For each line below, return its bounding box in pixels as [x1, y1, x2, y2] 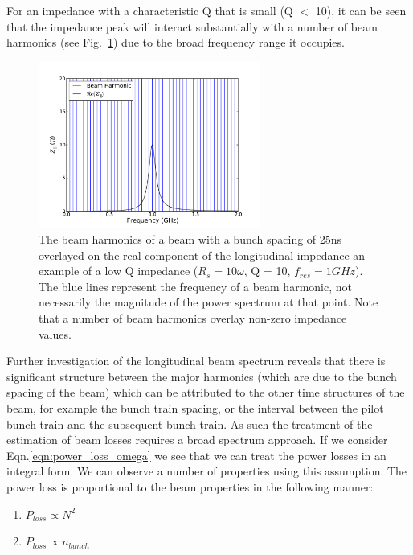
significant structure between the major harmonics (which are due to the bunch [6, 368, 397, 384]
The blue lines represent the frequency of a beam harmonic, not [39, 277, 352, 294]
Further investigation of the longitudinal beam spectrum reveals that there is [6, 352, 386, 369]
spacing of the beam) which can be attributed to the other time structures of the [6, 384, 405, 401]
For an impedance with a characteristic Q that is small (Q [6, 2, 293, 18]
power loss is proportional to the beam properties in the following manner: [6, 478, 374, 495]
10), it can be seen [315, 2, 407, 18]
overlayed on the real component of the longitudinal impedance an [39, 246, 366, 263]
